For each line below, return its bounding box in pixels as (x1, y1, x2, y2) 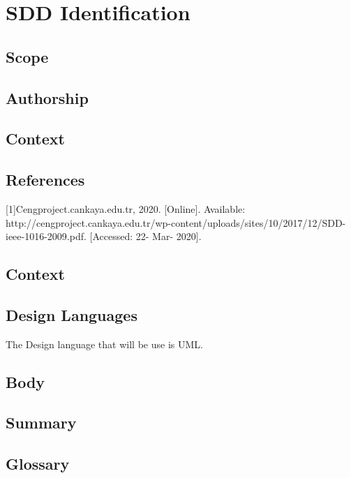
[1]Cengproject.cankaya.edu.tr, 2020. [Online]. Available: (6, 201, 246, 216)
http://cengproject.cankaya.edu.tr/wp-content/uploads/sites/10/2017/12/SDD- (6, 215, 346, 230)
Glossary (6, 453, 70, 475)
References (6, 169, 85, 191)
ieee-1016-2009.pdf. (6, 229, 87, 244)
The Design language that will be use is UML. (6, 336, 203, 351)
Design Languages (6, 304, 137, 325)
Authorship (6, 87, 89, 108)
